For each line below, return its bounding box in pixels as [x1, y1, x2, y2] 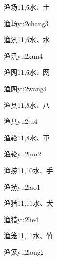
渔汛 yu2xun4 [4, 51, 43, 61]
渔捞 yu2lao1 [4, 181, 41, 191]
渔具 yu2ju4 [4, 116, 38, 126]
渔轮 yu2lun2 [4, 149, 41, 159]
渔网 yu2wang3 [4, 83, 47, 93]
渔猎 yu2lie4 [4, 214, 39, 224]
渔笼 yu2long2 [4, 246, 44, 257]
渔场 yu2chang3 [4, 18, 49, 28]
